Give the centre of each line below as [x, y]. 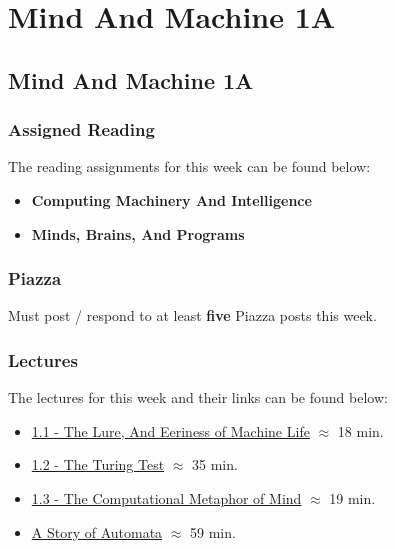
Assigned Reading [81, 129]
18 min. [360, 430]
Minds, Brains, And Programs [138, 233]
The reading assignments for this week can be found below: [189, 166]
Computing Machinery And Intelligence [171, 199]
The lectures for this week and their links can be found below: [198, 397]
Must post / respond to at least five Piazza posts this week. [192, 315]
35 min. [215, 464]
